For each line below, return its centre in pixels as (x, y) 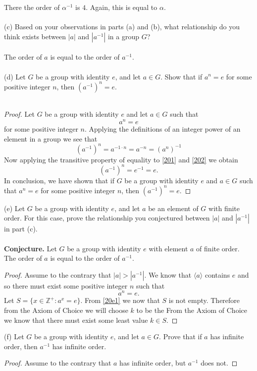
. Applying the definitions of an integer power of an (163, 128)
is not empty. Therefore (204, 300)
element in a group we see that (51, 138)
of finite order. (218, 248)
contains (217, 274)
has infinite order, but (153, 363)
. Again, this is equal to (122, 7)
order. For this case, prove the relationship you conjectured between (107, 218)
